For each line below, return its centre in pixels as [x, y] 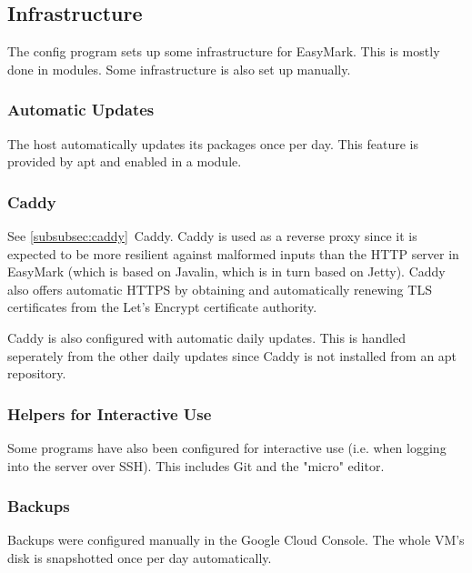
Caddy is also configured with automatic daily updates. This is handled [206, 337]
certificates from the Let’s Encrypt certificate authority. [162, 307]
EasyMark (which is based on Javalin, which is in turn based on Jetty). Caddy [226, 271]
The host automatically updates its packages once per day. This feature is [213, 143]
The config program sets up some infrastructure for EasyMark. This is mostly [224, 51]
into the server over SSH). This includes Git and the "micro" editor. [196, 465]
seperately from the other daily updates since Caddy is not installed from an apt [232, 355]
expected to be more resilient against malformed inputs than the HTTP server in [233, 253]
